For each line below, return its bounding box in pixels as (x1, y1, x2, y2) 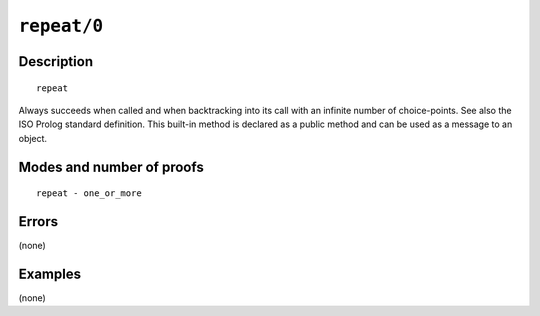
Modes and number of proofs (18, 158, 204, 175)
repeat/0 (18, 15, 104, 37)
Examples (18, 265, 82, 282)
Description (18, 53, 94, 70)
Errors (18, 213, 59, 230)
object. (18, 132, 48, 144)
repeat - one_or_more (36, 188, 142, 199)
